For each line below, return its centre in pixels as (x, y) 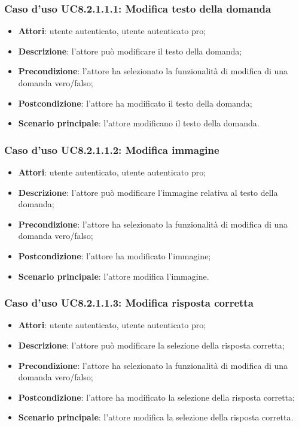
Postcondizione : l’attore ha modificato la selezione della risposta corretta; (156, 397)
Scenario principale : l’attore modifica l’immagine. (114, 276)
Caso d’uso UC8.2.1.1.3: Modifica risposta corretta (129, 303)
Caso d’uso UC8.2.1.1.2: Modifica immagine (112, 149)
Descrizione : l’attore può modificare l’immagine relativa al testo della (148, 192)
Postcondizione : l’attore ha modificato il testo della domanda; (135, 103)
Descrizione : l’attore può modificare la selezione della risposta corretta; (151, 345)
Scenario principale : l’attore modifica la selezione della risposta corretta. (156, 417)
